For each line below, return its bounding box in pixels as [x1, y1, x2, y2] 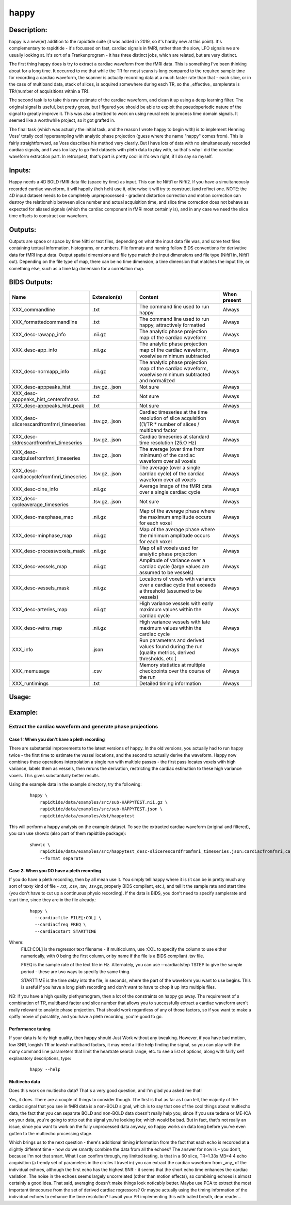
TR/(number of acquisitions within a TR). [9, 88, 90, 94]
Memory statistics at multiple [139, 661, 206, 668]
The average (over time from [139, 445, 205, 452]
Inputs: [9, 166, 31, 175]
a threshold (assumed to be [139, 587, 202, 594]
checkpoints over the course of [139, 668, 211, 674]
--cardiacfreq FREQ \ [34, 922, 86, 928]
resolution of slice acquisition [139, 415, 206, 422]
